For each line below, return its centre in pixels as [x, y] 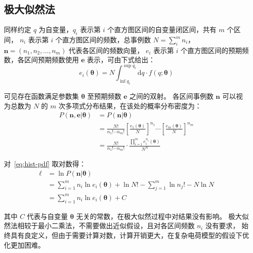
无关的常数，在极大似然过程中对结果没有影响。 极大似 [163, 216]
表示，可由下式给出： [121, 60]
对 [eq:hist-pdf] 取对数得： [45, 164]
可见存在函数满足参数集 [41, 96]
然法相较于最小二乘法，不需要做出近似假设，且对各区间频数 [99, 226]
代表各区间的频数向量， [106, 50]
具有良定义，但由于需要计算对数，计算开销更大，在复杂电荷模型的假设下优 [130, 235]
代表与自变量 [47, 216]
